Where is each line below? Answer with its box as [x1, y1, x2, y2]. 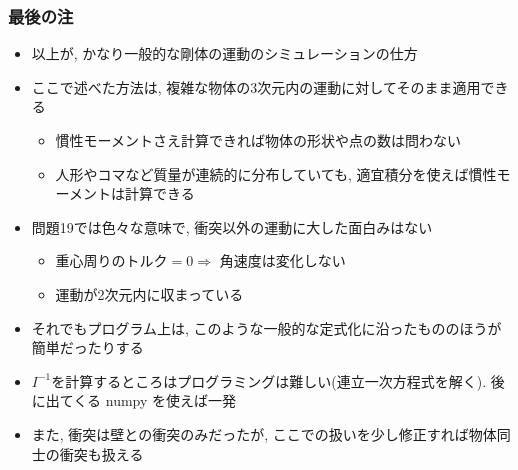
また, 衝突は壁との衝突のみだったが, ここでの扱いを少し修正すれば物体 [31, 423, 497, 444]
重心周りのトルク [55, 250, 168, 271]
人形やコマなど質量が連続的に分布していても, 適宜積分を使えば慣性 [55, 163, 497, 184]
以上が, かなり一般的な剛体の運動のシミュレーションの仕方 [31, 43, 418, 64]
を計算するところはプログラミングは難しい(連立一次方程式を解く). [51, 370, 487, 391]
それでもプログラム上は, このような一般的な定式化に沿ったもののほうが [31, 317, 502, 338]
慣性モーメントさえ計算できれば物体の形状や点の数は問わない [55, 130, 462, 150]
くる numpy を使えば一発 [73, 390, 237, 411]
